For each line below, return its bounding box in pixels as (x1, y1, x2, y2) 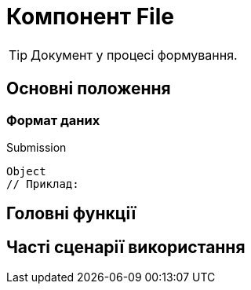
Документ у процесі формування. (31, 46, 238, 63)
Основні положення (6, 79, 171, 99)
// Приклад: (6, 177, 79, 190)
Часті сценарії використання (6, 237, 246, 257)
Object (6, 164, 46, 178)
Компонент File (6, 3, 174, 30)
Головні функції (6, 204, 136, 224)
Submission (6, 140, 67, 154)
